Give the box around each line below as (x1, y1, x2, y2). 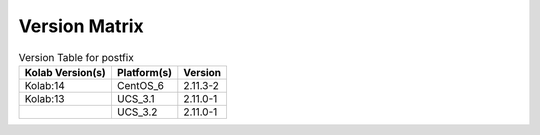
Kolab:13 (24, 91, 65, 105)
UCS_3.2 (116, 105, 158, 119)
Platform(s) (116, 65, 172, 79)
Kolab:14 (24, 78, 65, 92)
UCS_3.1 (116, 91, 155, 105)
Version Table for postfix (18, 50, 134, 64)
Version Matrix (18, 15, 144, 37)
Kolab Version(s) (24, 65, 107, 79)
